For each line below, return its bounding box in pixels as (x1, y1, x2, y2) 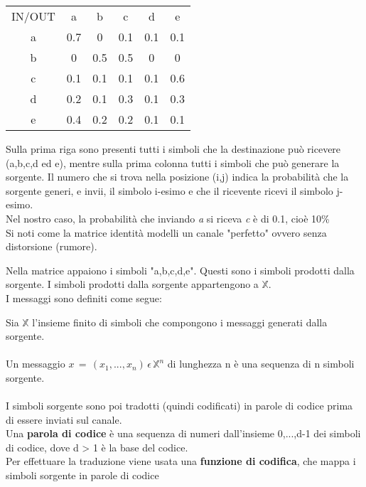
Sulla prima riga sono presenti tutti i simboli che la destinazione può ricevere (6, 141, 341, 156)
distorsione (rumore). (6, 239, 97, 254)
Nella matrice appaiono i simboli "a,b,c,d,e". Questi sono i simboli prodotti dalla (6, 262, 355, 277)
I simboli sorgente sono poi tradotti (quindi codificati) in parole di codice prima (6, 398, 353, 413)
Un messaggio (6, 356, 65, 371)
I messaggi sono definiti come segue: (6, 290, 162, 305)
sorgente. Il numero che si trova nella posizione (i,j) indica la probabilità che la (6, 169, 349, 184)
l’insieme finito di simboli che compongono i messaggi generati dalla (32, 314, 328, 329)
